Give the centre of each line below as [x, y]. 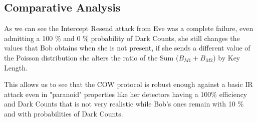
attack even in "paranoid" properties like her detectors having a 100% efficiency [126, 94]
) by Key [227, 57]
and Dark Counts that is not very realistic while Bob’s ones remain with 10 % [124, 104]
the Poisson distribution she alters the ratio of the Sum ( [91, 57]
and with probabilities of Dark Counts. [64, 113]
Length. [16, 67]
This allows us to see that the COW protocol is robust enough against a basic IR [128, 84]
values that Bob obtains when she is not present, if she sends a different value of [127, 48]
